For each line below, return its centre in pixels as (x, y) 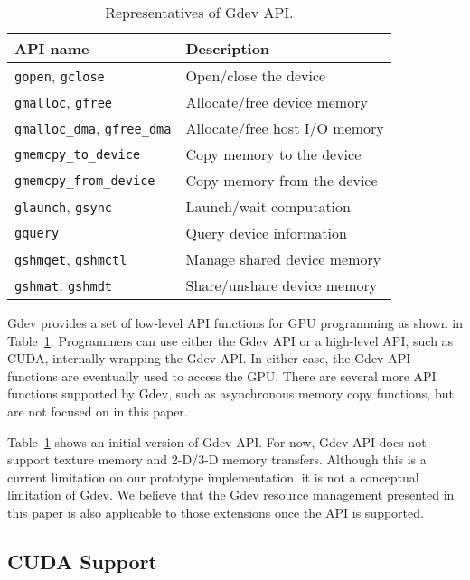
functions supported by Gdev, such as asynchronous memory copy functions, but (230, 393)
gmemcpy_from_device (85, 180)
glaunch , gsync (63, 206)
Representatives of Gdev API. (199, 12)
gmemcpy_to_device (78, 154)
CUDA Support (82, 561)
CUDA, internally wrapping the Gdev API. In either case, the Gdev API (209, 358)
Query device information (266, 233)
